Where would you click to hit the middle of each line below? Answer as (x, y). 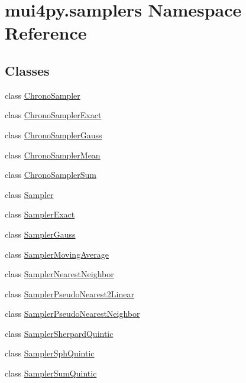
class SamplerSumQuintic (51, 373)
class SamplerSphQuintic (50, 353)
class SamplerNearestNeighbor (59, 274)
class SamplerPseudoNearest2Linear (69, 293)
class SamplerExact (40, 214)
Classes (27, 70)
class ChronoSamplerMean (53, 155)
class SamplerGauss (40, 234)
